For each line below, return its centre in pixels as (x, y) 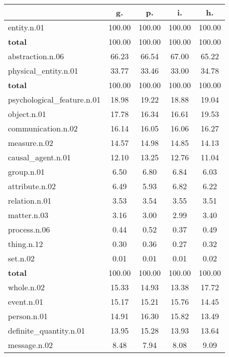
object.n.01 (27, 114)
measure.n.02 (31, 143)
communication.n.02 (43, 128)
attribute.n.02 (32, 186)
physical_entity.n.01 (43, 70)
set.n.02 (21, 258)
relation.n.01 (30, 200)
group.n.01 (26, 172)
